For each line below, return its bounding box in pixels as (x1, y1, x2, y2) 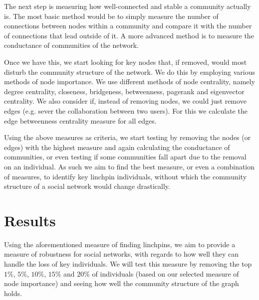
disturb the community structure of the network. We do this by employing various (4, 66, 255, 77)
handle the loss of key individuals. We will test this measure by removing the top (4, 259, 252, 269)
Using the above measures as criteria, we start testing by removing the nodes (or (4, 132, 251, 143)
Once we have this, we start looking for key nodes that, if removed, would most (4, 56, 247, 67)
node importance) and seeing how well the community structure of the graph (4, 278, 239, 289)
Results (4, 210, 56, 230)
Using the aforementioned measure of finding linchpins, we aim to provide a (4, 239, 236, 249)
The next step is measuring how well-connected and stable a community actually (4, 1, 251, 11)
